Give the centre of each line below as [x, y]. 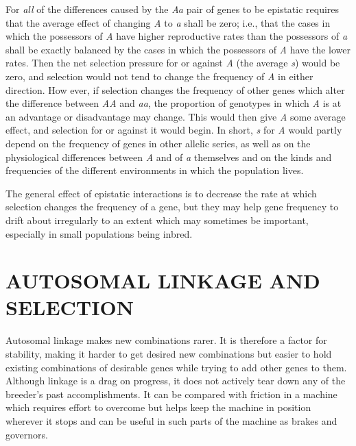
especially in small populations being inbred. [99, 233]
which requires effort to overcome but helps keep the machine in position [158, 407]
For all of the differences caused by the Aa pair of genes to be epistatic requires [173, 9]
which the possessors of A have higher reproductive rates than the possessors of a [177, 36]
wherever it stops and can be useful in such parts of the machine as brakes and [171, 420]
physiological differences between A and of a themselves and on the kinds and [169, 157]
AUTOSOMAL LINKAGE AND [163, 281]
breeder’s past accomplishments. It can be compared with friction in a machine [171, 394]
